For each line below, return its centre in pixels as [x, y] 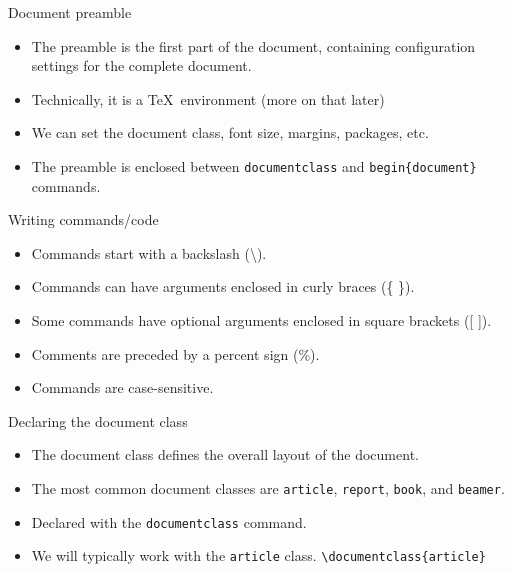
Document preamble [70, 12]
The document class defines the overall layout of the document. [225, 454]
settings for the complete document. [141, 65]
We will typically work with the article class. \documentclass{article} [258, 555]
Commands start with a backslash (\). [149, 252]
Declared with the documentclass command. [169, 521]
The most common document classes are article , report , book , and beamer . [268, 487]
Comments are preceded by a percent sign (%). [175, 353]
